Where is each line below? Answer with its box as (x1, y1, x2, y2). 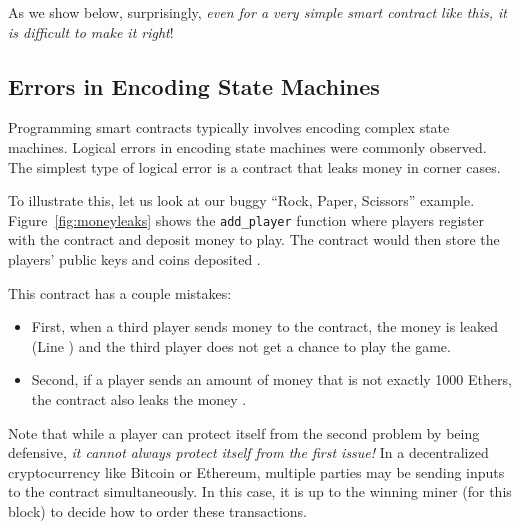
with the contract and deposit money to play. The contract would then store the (8, 229, 500, 250)
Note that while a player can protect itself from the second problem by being (8, 422, 480, 443)
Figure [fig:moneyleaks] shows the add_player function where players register (8, 209, 485, 230)
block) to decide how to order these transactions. (8, 500, 307, 521)
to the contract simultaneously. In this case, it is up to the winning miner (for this (8, 481, 512, 502)
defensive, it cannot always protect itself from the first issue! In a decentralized (8, 442, 489, 463)
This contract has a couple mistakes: (8, 282, 232, 303)
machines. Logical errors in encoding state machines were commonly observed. (8, 136, 487, 157)
